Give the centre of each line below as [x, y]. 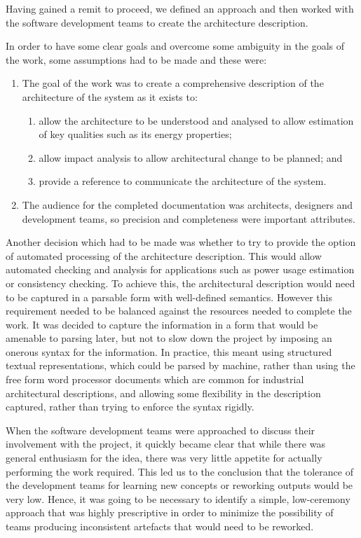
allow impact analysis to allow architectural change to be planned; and [191, 157]
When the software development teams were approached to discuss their [161, 430]
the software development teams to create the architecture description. [157, 22]
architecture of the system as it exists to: [110, 96]
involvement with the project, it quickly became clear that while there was [165, 444]
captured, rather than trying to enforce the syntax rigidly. [130, 407]
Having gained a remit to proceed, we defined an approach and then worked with [180, 8]
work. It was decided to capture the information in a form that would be [162, 324]
